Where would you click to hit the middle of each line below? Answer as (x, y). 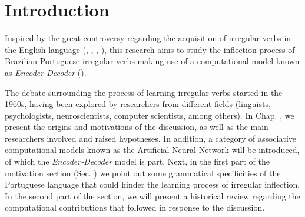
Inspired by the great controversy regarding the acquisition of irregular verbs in (148, 38)
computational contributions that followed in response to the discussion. (135, 207)
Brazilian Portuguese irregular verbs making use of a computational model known (152, 61)
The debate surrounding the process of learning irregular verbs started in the (144, 92)
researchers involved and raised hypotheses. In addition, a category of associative (150, 138)
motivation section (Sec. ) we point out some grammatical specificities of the (143, 173)
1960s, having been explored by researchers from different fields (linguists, (138, 104)
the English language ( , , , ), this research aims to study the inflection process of (150, 49)
